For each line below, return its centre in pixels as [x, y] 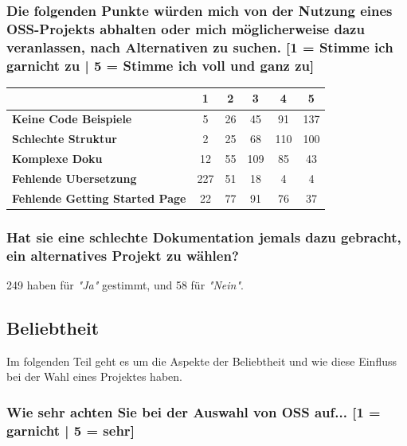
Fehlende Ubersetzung [74, 178]
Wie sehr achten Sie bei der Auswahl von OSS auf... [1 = [194, 411]
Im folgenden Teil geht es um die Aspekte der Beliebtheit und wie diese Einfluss [202, 361]
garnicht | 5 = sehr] [70, 430]
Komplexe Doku [57, 159]
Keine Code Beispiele [72, 119]
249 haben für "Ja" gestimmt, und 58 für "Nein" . [125, 284]
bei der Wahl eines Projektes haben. [94, 376]
